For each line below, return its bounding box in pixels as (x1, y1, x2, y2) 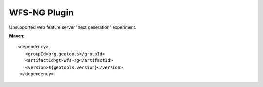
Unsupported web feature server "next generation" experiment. (9, 24, 137, 30)
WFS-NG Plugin (9, 7, 74, 18)
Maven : (9, 33, 25, 39)
